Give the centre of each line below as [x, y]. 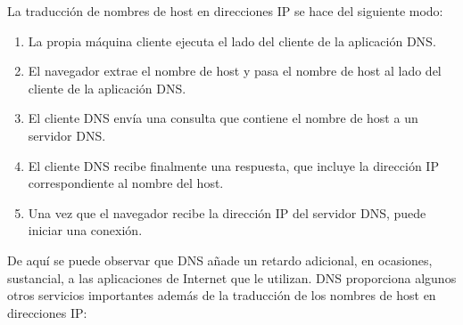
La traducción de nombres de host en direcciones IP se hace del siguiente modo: [225, 11]
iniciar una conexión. [85, 230]
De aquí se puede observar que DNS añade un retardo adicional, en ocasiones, [220, 260]
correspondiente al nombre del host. [126, 183]
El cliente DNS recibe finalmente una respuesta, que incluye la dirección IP [233, 165]
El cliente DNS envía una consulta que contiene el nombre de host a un [223, 118]
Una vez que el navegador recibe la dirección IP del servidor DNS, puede [227, 212]
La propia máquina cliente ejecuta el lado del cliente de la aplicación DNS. [232, 41]
